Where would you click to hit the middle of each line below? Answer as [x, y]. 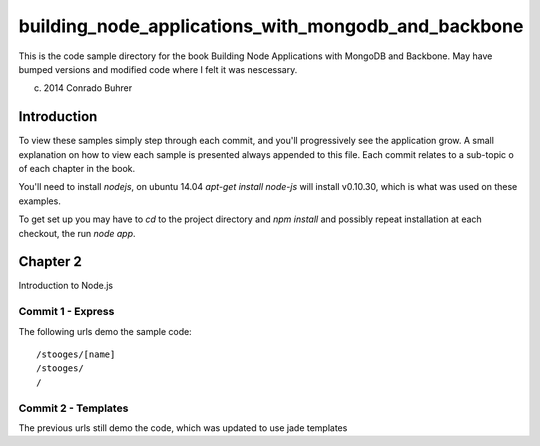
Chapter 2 [50, 261]
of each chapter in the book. [77, 169]
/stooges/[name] [76, 354]
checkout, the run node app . [77, 233]
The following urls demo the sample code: [105, 331]
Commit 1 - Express [66, 312]
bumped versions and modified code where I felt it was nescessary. [158, 69]
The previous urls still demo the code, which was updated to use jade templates [183, 427]
